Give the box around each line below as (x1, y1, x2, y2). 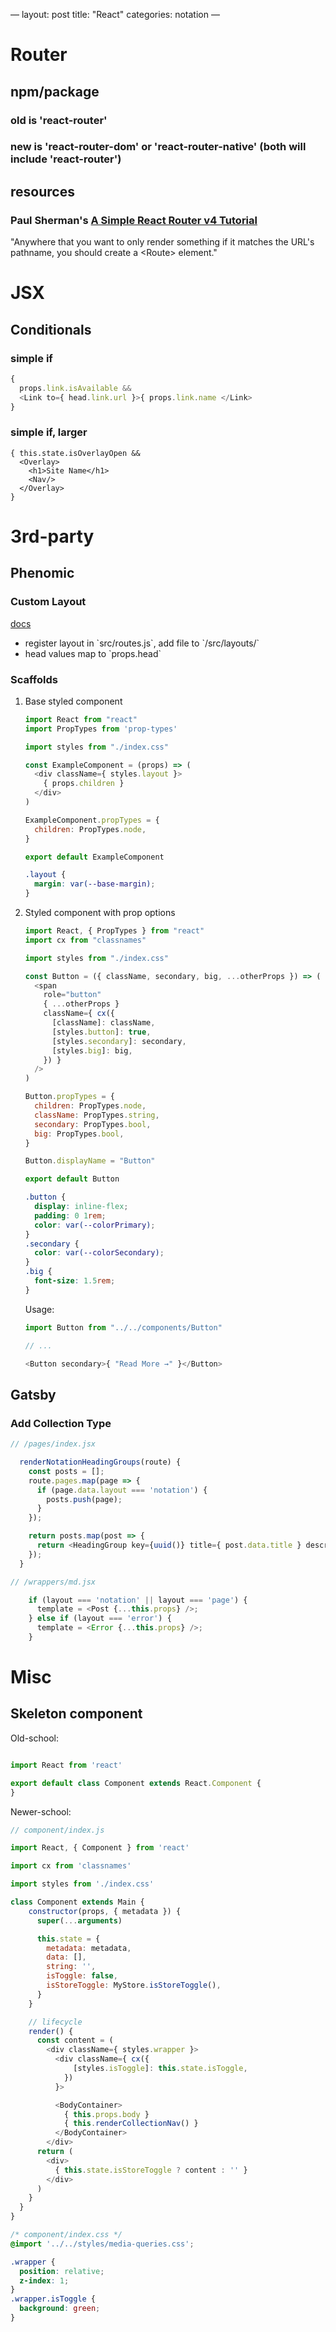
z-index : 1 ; (19, 2275, 70, 2286)
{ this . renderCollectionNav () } (63, 2119, 199, 2129)
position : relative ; (19, 2266, 105, 2276)
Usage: (24, 1303, 55, 1315)
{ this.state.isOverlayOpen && (10, 448, 141, 458)
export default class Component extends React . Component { (10, 1778, 262, 1788)
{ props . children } (43, 779, 125, 789)
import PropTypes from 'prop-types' (24, 724, 178, 734)
